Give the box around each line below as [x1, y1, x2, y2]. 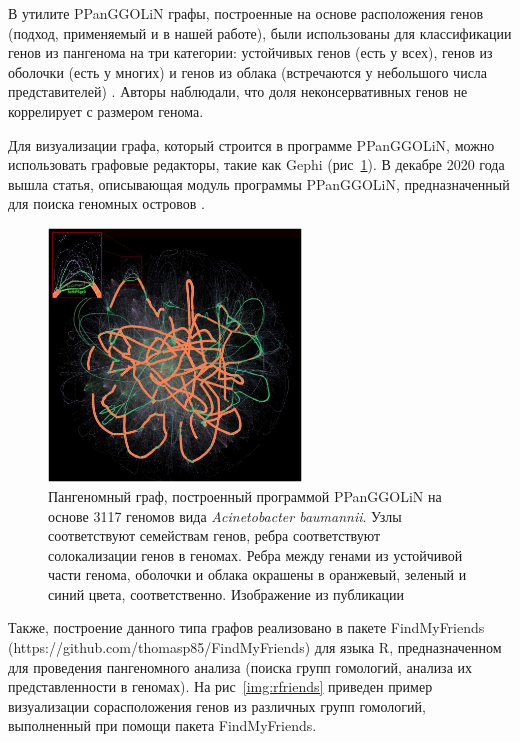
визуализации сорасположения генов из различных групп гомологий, [8, 695, 426, 716]
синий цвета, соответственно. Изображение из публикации [48, 583, 404, 604]
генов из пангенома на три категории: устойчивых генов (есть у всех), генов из [8, 42, 493, 63]
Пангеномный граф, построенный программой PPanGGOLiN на [48, 485, 442, 506]
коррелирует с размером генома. [8, 100, 204, 121]
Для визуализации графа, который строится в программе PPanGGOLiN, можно [8, 134, 495, 155]
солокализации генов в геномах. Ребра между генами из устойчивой [48, 544, 463, 565]
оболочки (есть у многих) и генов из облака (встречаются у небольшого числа [8, 61, 488, 82]
